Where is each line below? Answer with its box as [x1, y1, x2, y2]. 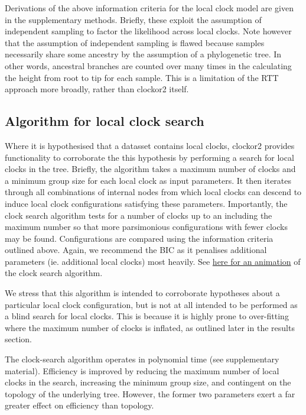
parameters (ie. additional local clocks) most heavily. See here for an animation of [5, 255, 301, 267]
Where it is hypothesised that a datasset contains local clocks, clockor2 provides [5, 139, 295, 151]
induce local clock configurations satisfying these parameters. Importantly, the [5, 197, 288, 209]
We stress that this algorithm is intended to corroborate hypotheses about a [5, 287, 280, 299]
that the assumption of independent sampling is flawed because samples [5, 36, 265, 48]
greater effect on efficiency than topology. [5, 399, 154, 411]
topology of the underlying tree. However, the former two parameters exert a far [5, 387, 295, 400]
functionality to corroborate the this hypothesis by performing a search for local [5, 151, 294, 163]
